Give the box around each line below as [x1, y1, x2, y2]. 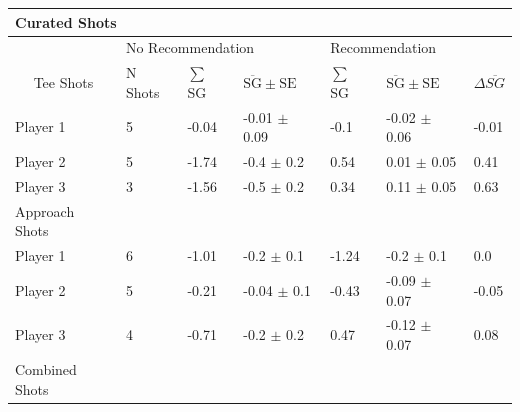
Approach [15, 200, 75, 221]
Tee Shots [33, 71, 94, 92]
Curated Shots [15, 11, 117, 32]
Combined [15, 358, 77, 379]
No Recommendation [125, 37, 255, 58]
